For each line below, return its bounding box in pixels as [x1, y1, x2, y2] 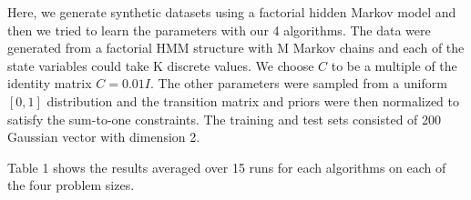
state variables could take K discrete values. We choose [7, 55, 314, 75]
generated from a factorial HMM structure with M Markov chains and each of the [7, 38, 465, 57]
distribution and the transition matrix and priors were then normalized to [46, 91, 460, 110]
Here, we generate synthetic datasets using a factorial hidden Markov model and [7, 3, 456, 21]
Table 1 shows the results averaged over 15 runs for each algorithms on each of [7, 157, 446, 176]
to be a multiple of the [331, 55, 457, 75]
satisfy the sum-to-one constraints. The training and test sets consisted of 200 [7, 109, 442, 128]
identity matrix [7, 74, 92, 93]
